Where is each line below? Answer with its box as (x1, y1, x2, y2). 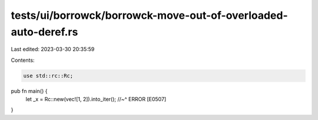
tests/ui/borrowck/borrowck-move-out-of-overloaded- (11, 9, 288, 22)
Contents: (11, 56, 35, 64)
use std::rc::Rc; (23, 72, 74, 79)
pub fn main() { (11, 87, 48, 94)
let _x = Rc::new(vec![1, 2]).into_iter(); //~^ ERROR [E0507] (25, 96, 167, 103)
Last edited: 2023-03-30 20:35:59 (11, 46, 95, 53)
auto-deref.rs (11, 25, 78, 38)
